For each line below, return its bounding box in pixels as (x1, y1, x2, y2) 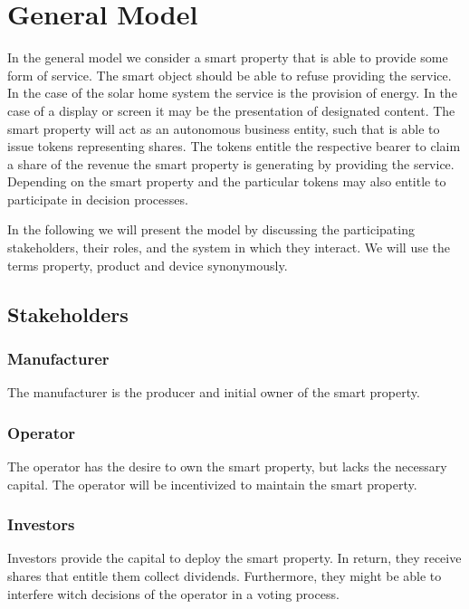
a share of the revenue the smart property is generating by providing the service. (7, 154, 455, 173)
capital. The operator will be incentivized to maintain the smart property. (7, 474, 417, 493)
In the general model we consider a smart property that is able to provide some (7, 48, 448, 67)
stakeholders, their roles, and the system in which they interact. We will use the (7, 238, 451, 257)
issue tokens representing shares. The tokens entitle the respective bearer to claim (7, 137, 461, 156)
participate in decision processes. (7, 189, 188, 208)
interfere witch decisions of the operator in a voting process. (7, 584, 340, 603)
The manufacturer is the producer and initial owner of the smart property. (7, 383, 420, 402)
